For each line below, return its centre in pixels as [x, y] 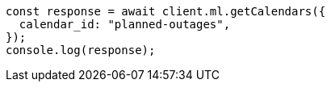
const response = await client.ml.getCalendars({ [166, 11]
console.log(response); [81, 50]
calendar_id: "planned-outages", [125, 24]
